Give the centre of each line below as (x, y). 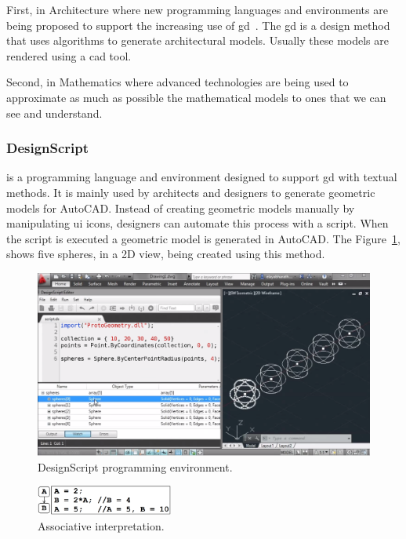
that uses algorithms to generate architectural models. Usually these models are (198, 40)
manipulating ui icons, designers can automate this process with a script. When (198, 223)
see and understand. (54, 113)
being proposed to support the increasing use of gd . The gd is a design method (198, 25)
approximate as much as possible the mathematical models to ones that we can (196, 97)
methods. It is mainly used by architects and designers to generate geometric (191, 192)
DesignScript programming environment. (135, 466)
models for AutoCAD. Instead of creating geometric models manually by (181, 208)
